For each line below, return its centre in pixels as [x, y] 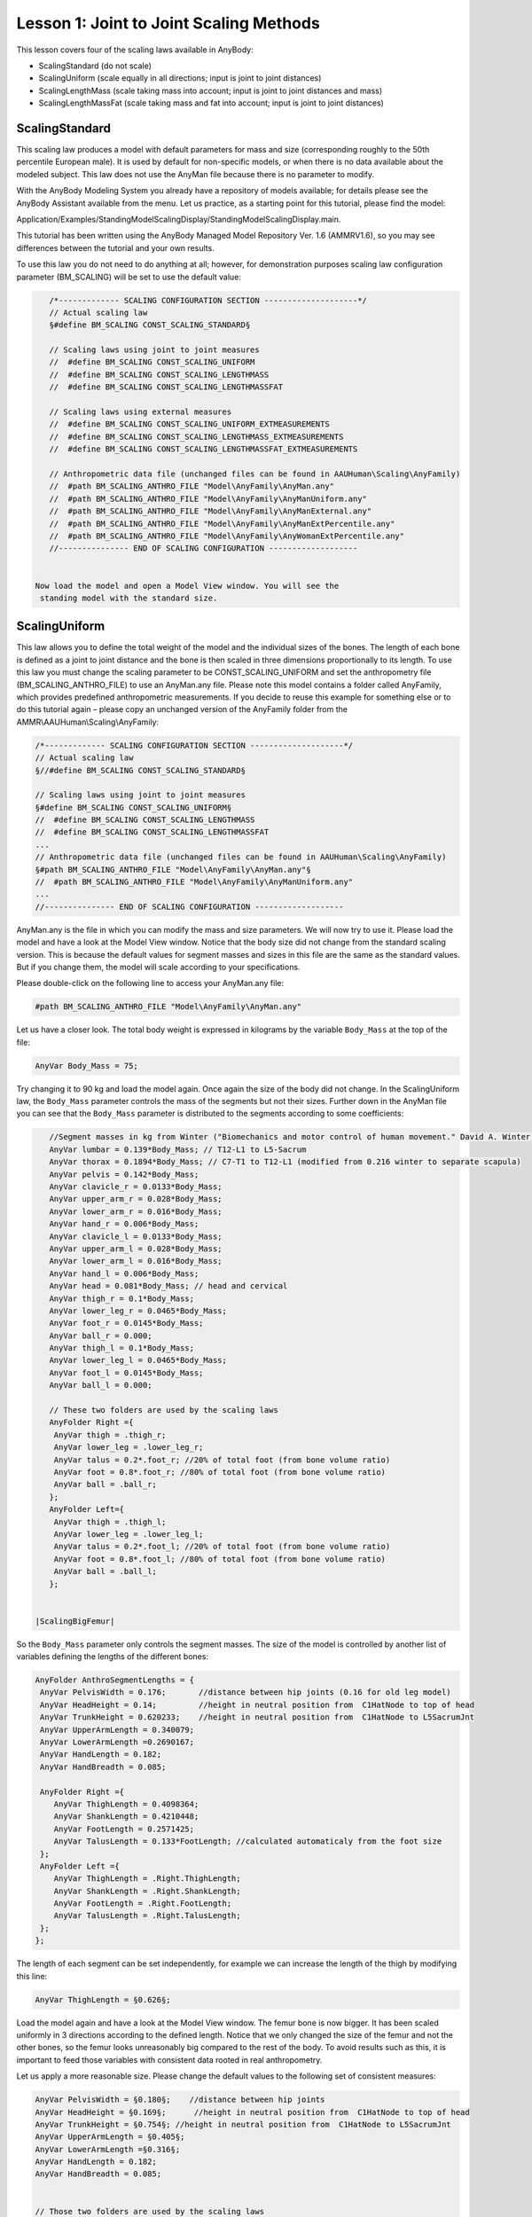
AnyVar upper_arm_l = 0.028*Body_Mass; [136, 1249]
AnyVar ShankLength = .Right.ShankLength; [147, 1891]
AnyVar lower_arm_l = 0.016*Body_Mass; [136, 1261]
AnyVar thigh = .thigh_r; [110, 1435]
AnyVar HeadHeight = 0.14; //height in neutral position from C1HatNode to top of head [257, 1704]
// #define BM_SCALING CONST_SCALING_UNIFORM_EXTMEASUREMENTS [189, 424]
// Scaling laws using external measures [141, 412]
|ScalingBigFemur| [75, 1621]
